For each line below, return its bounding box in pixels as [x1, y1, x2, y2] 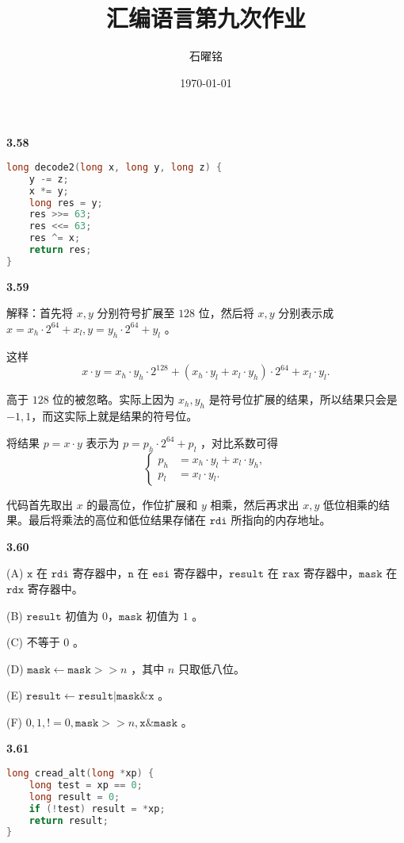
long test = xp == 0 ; [29, 779, 143, 791]
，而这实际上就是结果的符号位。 [31, 408, 198, 424]
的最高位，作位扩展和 [86, 496, 198, 512]
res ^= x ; [29, 232, 81, 244]
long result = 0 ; [29, 791, 120, 803]
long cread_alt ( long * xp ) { [6, 768, 154, 780]
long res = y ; [29, 197, 103, 209]
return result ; [29, 814, 109, 826]
